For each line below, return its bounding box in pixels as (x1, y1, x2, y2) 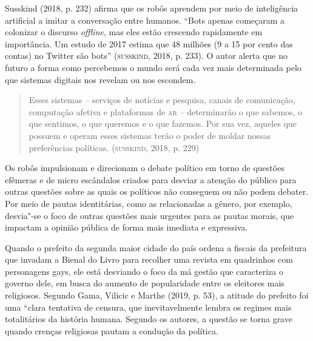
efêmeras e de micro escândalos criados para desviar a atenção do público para (5, 173, 297, 186)
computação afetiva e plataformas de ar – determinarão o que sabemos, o (29, 105, 303, 118)
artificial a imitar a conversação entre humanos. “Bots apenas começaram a (5, 13, 285, 26)
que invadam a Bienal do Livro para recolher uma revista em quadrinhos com (5, 253, 293, 266)
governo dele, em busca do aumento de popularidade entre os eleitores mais (5, 277, 284, 289)
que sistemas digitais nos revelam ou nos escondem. (5, 73, 196, 86)
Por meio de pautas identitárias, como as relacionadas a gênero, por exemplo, (5, 197, 292, 209)
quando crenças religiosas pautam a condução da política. (5, 324, 218, 337)
